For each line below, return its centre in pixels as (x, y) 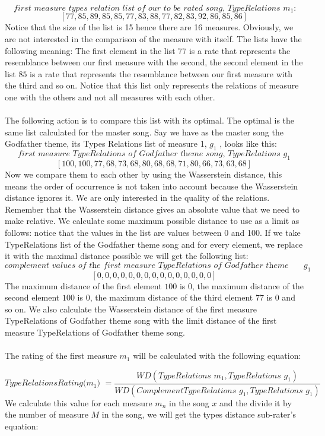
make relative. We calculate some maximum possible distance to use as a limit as (152, 221)
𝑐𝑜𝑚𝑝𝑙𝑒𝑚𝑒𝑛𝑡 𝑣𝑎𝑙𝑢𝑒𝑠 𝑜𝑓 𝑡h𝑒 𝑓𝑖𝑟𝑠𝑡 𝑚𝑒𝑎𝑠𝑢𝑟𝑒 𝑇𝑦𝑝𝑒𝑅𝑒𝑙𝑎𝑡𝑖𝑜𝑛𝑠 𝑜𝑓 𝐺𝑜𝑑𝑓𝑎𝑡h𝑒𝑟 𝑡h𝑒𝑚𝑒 (147, 265)
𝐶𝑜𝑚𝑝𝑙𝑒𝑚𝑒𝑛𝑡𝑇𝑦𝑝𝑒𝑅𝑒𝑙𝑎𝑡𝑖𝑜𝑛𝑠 (187, 391)
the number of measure (47, 414)
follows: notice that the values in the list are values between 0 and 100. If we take (153, 232)
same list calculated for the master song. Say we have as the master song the (144, 132)
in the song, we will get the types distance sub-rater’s (199, 414)
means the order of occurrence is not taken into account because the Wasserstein (152, 186)
